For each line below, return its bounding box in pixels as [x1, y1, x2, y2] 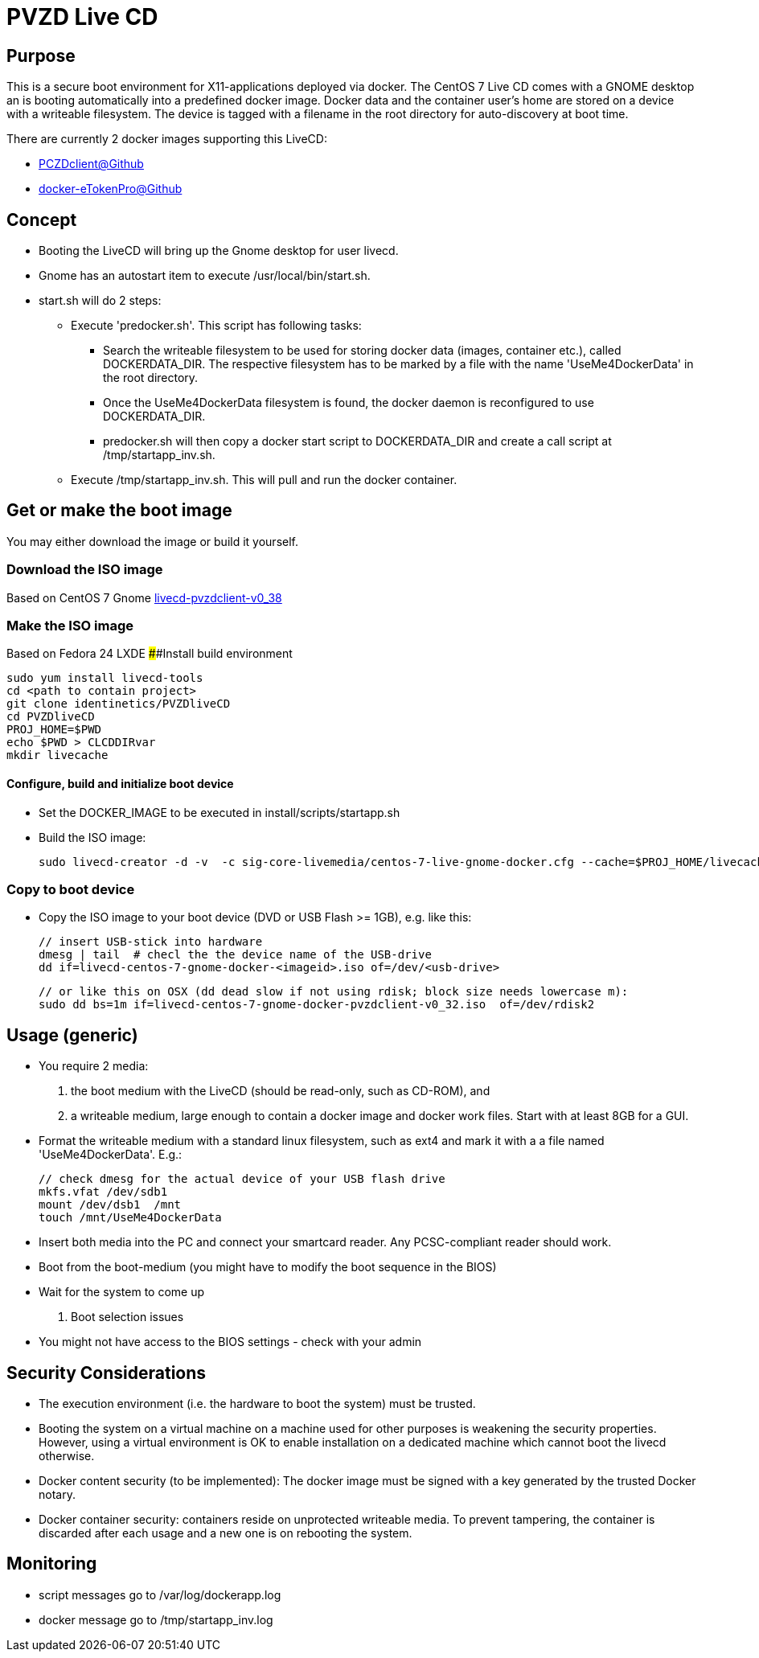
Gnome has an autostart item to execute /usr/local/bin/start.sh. [39, 269, 371, 283]
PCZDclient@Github [39, 157, 144, 171]
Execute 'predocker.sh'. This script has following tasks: [71, 318, 362, 333]
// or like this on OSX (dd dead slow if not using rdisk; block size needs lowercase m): [39, 985, 629, 999]
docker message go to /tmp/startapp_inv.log [39, 1612, 273, 1627]
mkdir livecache [6, 749, 109, 762]
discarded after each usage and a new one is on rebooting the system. [39, 1526, 412, 1541]
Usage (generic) [6, 1024, 138, 1045]
